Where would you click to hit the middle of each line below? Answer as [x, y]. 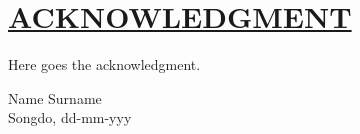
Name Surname [55, 97]
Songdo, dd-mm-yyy [70, 117]
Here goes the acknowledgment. [104, 64]
